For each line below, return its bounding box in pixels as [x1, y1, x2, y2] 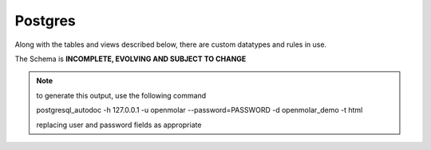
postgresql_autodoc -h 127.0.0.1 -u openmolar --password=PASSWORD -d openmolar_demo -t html [36, 106, 363, 115]
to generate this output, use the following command [36, 90, 207, 100]
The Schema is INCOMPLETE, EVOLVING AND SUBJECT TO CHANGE [14, 54, 247, 63]
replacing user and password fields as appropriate [36, 120, 202, 129]
